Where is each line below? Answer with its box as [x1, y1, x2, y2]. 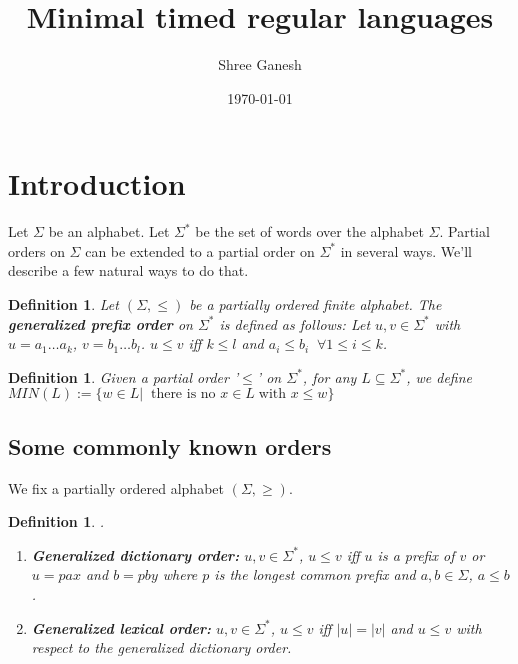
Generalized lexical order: [31, 617, 212, 638]
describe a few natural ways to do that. [8, 260, 249, 281]
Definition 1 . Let [8, 294, 119, 315]
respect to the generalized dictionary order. [31, 637, 292, 658]
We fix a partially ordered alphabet [8, 477, 224, 498]
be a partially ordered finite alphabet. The [189, 294, 442, 315]
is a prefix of [377, 544, 455, 565]
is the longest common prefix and [214, 564, 416, 585]
